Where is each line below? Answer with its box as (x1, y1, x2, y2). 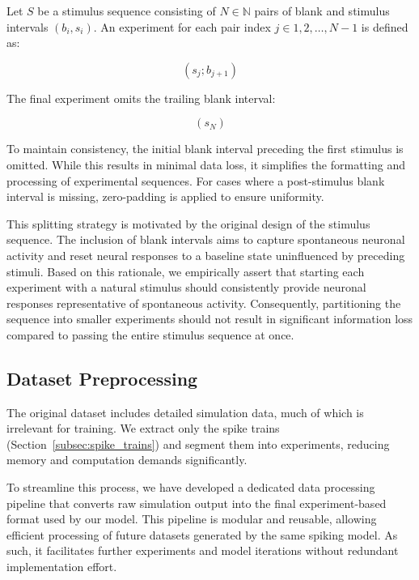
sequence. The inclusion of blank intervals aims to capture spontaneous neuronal (6, 231, 405, 248)
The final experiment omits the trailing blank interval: (6, 89, 276, 106)
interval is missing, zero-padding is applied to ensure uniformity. (6, 188, 324, 205)
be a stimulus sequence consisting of (37, 2, 216, 19)
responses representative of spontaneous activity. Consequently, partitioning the (6, 294, 401, 311)
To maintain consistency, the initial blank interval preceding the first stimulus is (6, 140, 404, 157)
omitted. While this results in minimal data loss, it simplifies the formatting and (6, 156, 405, 173)
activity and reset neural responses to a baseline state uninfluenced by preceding (6, 246, 405, 263)
